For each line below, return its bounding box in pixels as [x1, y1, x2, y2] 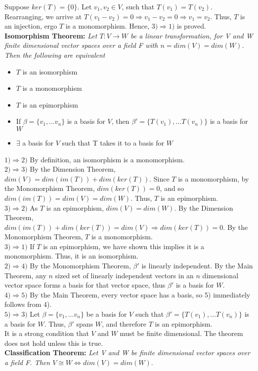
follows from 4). [4, 299, 52, 309]
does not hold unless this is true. [4, 337, 103, 348]
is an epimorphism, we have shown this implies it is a [43, 241, 205, 251]
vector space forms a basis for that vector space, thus [4, 280, 166, 290]
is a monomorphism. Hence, [65, 21, 150, 31]
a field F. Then [4, 357, 50, 367]
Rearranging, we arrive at [4, 11, 82, 21]
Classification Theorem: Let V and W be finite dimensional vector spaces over [4, 347, 250, 358]
